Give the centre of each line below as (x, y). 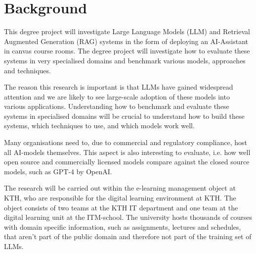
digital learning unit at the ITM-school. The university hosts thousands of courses (128, 217)
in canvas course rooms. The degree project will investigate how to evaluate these (127, 51)
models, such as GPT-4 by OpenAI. (58, 171)
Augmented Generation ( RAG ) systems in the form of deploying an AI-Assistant (126, 41)
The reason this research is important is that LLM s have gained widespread (119, 87)
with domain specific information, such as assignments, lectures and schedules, (123, 227)
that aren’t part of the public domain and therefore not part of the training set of (128, 236)
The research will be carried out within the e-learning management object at (120, 188)
